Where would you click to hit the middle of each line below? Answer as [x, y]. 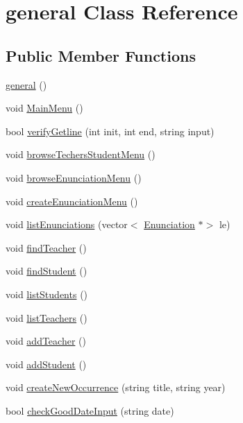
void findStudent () [47, 271]
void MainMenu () [44, 108]
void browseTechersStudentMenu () [81, 154]
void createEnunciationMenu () [72, 201]
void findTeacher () [46, 247]
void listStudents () [47, 294]
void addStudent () [46, 364]
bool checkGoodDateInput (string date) [90, 410]
